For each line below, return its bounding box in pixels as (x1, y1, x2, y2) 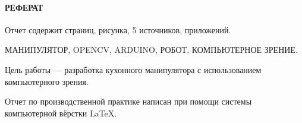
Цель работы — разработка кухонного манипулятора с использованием (5, 63, 262, 75)
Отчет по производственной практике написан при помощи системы (5, 95, 252, 108)
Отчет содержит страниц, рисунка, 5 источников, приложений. (5, 23, 231, 36)
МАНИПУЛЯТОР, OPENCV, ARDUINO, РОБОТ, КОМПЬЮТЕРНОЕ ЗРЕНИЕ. (5, 43, 298, 56)
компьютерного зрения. (5, 75, 89, 87)
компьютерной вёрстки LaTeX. (5, 106, 117, 119)
